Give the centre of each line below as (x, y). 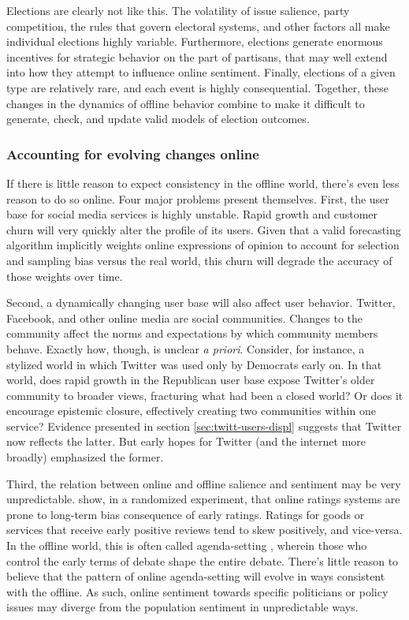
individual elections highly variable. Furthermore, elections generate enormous (195, 41)
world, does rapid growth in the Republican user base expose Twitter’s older (191, 380)
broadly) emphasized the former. (85, 457)
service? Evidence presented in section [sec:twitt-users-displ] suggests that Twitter (204, 426)
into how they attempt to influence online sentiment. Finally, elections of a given (201, 72)
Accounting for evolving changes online (133, 153)
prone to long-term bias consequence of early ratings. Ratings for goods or (186, 514)
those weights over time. (65, 276)
